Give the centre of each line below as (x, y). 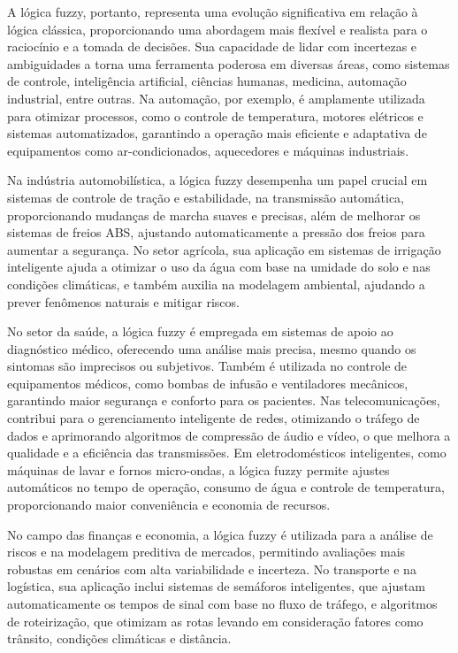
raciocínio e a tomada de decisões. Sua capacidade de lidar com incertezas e (212, 46)
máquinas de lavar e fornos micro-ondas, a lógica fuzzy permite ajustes (198, 469)
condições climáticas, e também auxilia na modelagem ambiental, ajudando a (216, 284)
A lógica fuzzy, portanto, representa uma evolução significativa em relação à (213, 12)
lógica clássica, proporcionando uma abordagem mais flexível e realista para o (218, 29)
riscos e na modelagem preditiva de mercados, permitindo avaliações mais (206, 552)
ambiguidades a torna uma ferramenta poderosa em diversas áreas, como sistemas (229, 63)
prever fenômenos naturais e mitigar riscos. (123, 301)
